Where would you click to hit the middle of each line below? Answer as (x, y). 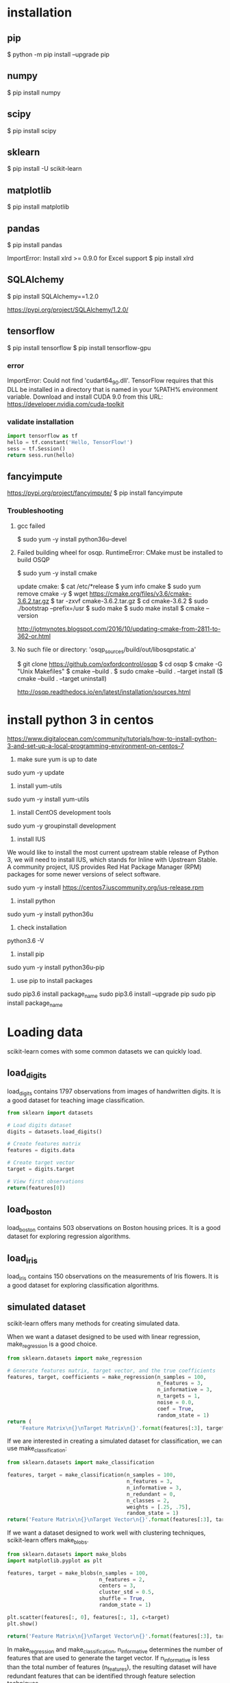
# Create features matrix (44, 1144)
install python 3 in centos (80, 720)
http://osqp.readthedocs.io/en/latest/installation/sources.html (104, 692)
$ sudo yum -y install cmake (57, 573)
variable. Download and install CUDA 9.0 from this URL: (85, 397)
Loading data (45, 1033)
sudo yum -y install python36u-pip (56, 967)
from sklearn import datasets (50, 1113)
